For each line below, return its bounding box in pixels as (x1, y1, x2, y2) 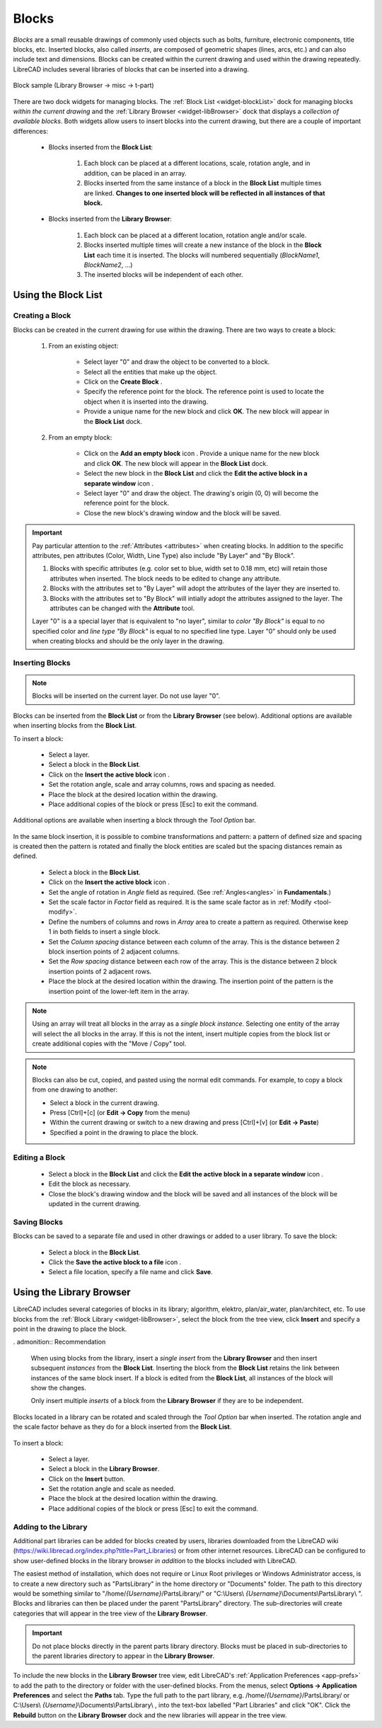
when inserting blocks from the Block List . (13, 721, 137, 730)
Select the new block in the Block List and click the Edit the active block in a (83, 469, 308, 478)
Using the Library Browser (13, 1286, 131, 1298)
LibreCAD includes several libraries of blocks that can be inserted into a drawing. (13, 64, 249, 74)
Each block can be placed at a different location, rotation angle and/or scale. (83, 231, 307, 239)
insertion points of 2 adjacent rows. (48, 967, 152, 975)
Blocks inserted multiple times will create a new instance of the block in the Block (83, 241, 322, 249)
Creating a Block (13, 311, 71, 321)
